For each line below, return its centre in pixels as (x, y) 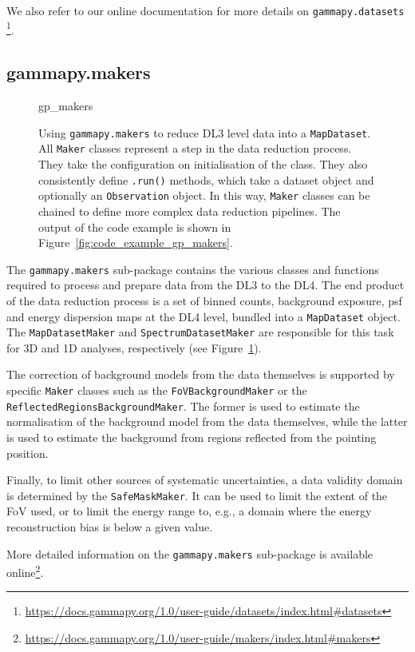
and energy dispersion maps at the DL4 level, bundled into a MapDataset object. (204, 316)
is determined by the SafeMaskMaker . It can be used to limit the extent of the (197, 495)
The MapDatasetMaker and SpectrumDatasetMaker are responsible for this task (200, 332)
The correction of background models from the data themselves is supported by (201, 374)
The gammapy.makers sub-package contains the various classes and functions (193, 269)
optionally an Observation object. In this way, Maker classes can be (204, 195)
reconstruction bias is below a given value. (110, 526)
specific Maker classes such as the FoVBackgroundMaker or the (157, 390)
